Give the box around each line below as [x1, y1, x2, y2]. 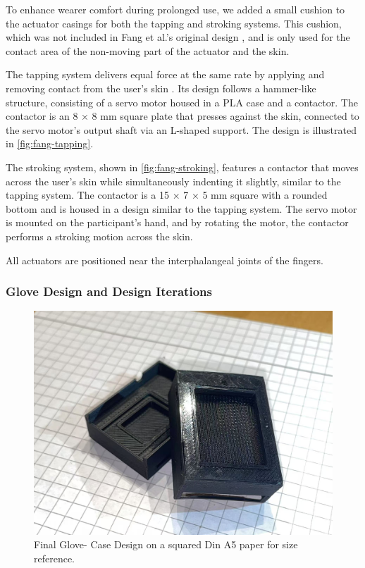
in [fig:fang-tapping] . [6, 136, 94, 151]
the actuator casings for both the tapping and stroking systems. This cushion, [6, 16, 342, 30]
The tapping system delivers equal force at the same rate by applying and [6, 67, 325, 82]
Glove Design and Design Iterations [6, 283, 212, 300]
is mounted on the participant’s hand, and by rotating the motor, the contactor [6, 215, 349, 230]
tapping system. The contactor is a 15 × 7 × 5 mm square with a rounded [6, 187, 328, 202]
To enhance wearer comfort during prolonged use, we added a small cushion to [6, 2, 345, 16]
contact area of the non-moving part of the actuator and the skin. [6, 43, 290, 58]
